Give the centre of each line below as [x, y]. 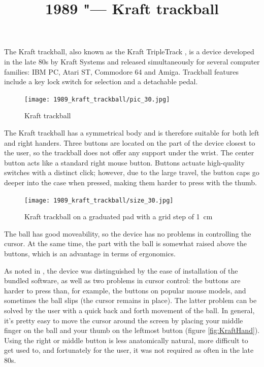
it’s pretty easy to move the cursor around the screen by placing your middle [124, 320]
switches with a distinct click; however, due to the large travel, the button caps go [132, 172]
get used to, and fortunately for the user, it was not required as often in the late [129, 350]
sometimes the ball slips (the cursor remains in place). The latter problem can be [130, 300]
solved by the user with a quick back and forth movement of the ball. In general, [129, 310]
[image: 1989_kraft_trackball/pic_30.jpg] [97, 99]
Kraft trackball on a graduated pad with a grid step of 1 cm [119, 216]
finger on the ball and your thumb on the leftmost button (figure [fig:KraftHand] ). [132, 330]
